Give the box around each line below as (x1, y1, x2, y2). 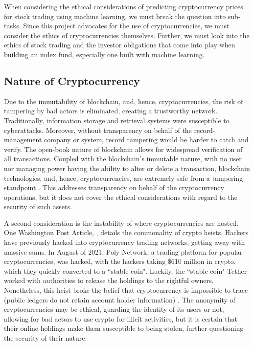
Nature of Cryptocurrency (4, 73, 140, 88)
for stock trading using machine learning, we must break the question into (4, 11, 226, 21)
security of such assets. (4, 201, 72, 212)
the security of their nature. (4, 333, 87, 343)
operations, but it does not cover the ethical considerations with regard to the (4, 192, 237, 202)
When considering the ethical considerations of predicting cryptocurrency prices (4, 1, 243, 11)
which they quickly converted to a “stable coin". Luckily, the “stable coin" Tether (4, 265, 247, 276)
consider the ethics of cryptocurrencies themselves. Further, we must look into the (4, 30, 250, 40)
